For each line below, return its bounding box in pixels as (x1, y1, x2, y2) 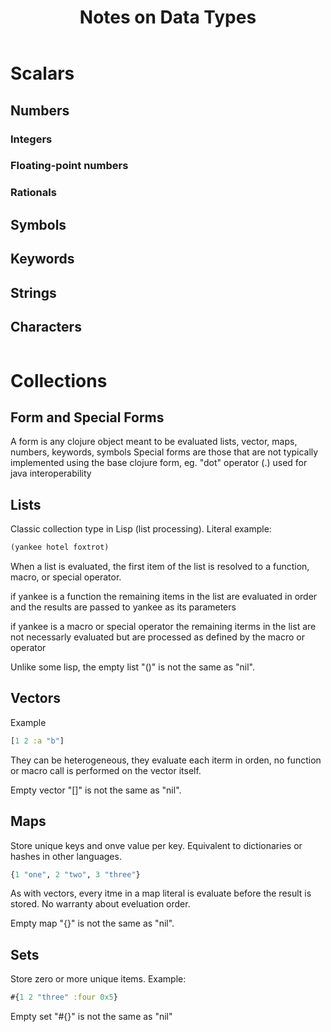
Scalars (10, 62, 75, 85)
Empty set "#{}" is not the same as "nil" (10, 1011, 173, 1023)
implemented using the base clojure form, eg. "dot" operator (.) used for (10, 457, 308, 469)
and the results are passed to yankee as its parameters (10, 601, 237, 613)
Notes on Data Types (79, 6, 257, 29)
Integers (10, 132, 53, 146)
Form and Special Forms (10, 409, 165, 426)
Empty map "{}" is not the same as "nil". (10, 917, 175, 930)
